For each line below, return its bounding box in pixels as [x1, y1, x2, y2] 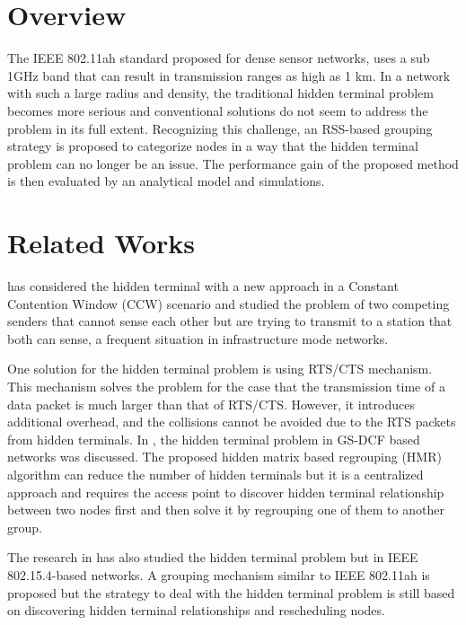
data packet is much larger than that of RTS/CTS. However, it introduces [7, 394, 415, 413]
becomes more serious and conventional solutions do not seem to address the [7, 101, 428, 119]
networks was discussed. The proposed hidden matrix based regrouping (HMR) [7, 447, 442, 466]
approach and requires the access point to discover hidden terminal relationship [7, 482, 444, 501]
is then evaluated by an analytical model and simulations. [7, 172, 325, 190]
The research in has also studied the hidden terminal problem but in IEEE [7, 548, 418, 567]
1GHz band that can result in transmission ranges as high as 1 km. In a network [7, 66, 451, 84]
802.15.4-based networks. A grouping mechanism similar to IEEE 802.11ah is [7, 565, 430, 584]
